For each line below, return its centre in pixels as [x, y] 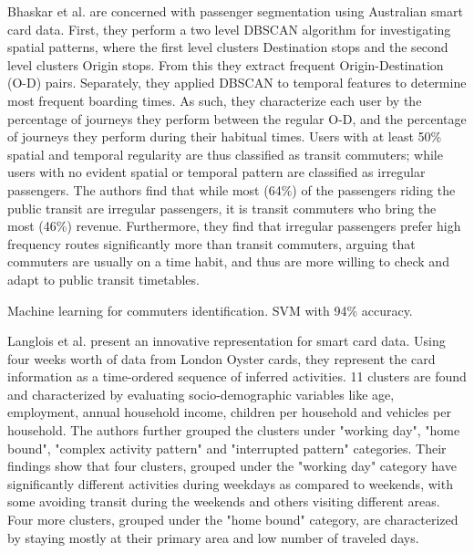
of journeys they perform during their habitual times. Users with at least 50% [225, 136]
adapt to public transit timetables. [103, 279]
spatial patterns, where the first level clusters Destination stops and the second [228, 47]
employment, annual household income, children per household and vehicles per [229, 412]
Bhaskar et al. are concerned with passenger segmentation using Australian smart [235, 11]
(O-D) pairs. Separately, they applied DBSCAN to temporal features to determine [237, 83]
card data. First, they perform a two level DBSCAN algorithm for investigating [229, 29]
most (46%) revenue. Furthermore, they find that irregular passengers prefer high [234, 226]
